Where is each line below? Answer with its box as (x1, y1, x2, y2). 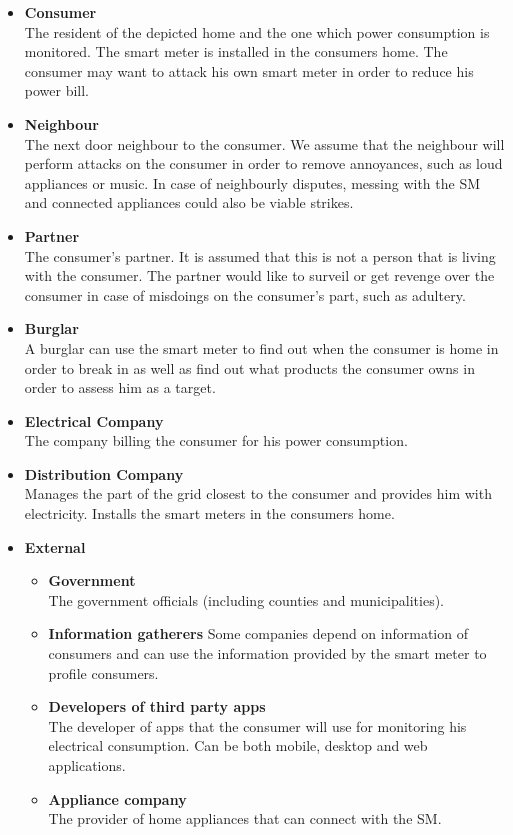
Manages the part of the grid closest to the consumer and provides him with (24, 483, 492, 504)
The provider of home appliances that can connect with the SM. (48, 808, 442, 829)
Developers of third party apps (48, 696, 266, 717)
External (24, 536, 86, 557)
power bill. (24, 80, 90, 101)
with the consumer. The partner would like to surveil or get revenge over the (24, 265, 495, 286)
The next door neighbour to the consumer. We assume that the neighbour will (24, 133, 505, 154)
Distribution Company (24, 463, 184, 484)
